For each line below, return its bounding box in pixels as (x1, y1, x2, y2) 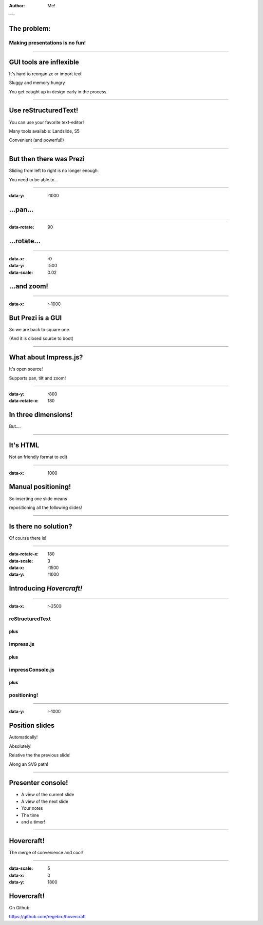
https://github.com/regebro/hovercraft (9, 914, 86, 920)
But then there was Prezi (9, 155, 85, 163)
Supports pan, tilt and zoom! (9, 375, 66, 381)
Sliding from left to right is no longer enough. (9, 168, 99, 173)
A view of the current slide (21, 792, 75, 798)
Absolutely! (9, 743, 32, 749)
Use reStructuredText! (9, 106, 78, 115)
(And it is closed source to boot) (9, 336, 74, 341)
